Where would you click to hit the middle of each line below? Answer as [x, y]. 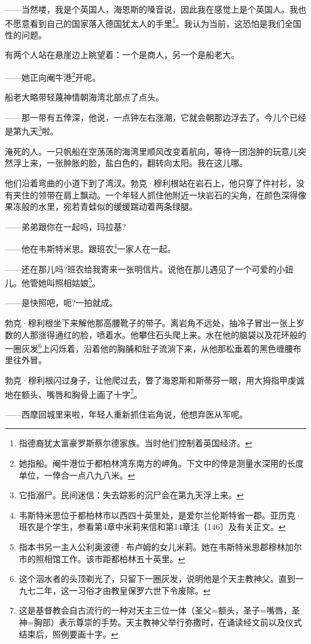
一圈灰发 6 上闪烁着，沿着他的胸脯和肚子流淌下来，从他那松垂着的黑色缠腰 [149, 347]
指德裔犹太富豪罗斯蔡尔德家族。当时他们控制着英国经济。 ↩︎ [135, 443]
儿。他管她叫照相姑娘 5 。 [53, 282]
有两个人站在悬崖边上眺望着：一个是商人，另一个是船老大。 [122, 55]
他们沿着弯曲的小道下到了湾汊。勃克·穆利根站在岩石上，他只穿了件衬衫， [150, 183]
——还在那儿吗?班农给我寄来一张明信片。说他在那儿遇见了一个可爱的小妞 [149, 269]
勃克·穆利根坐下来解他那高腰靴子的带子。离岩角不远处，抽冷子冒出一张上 [150, 322]
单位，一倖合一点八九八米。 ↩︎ [77, 475]
